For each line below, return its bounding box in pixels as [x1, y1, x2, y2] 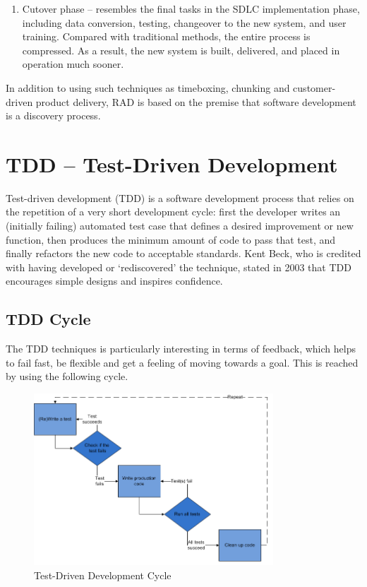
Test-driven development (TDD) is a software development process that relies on [6, 190, 354, 205]
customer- [293, 80, 336, 95]
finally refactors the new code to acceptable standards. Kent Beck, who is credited [6, 246, 361, 261]
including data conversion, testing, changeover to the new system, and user [22, 15, 347, 30]
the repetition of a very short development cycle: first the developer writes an [6, 204, 341, 219]
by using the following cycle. [6, 369, 128, 384]
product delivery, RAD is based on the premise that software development [35, 94, 356, 109]
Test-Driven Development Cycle [34, 567, 172, 582]
